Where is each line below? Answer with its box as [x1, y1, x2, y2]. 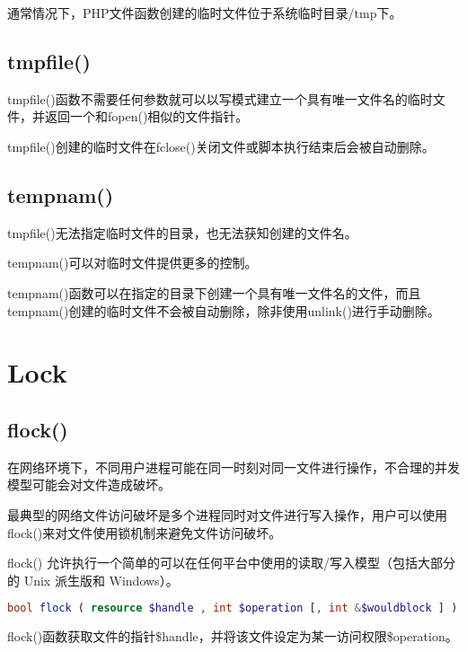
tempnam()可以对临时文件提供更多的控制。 [7, 253, 258, 272]
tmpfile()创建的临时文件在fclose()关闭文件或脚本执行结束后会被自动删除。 [7, 137, 435, 155]
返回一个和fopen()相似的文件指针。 [44, 107, 249, 126]
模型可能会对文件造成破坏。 [7, 475, 171, 494]
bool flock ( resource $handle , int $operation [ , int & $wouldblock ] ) [7, 602, 458, 615]
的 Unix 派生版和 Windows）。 [7, 570, 179, 589]
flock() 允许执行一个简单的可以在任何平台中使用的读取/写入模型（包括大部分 [7, 553, 455, 572]
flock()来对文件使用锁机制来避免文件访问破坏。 [7, 523, 282, 542]
